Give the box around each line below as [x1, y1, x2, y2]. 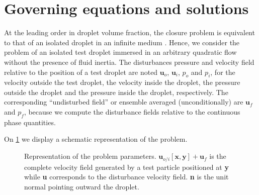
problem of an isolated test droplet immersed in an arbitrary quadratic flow [4, 47, 237, 57]
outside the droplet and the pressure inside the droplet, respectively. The [4, 86, 228, 97]
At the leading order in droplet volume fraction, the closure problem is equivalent [4, 27, 255, 38]
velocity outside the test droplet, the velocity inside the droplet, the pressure [4, 77, 240, 87]
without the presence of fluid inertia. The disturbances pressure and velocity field [4, 56, 254, 67]
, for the [210, 66, 235, 77]
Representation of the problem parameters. [24, 151, 156, 161]
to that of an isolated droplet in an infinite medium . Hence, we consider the [4, 37, 240, 47]
